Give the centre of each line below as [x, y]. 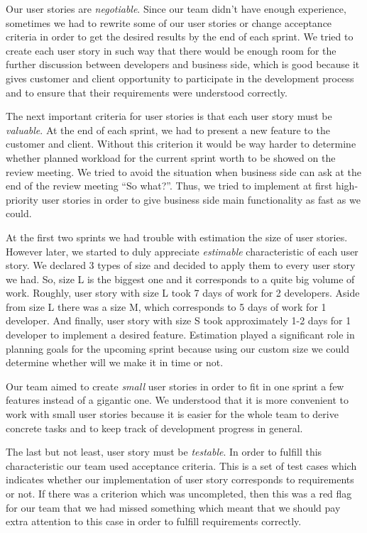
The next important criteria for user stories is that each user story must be [169, 116]
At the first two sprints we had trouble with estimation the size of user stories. [177, 237]
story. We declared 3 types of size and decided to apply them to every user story [181, 265]
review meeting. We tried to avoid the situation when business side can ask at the [184, 171]
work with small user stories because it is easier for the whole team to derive [172, 414]
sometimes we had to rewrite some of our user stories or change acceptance [169, 22]
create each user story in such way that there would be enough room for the [171, 50]
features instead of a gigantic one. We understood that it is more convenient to [177, 400]
